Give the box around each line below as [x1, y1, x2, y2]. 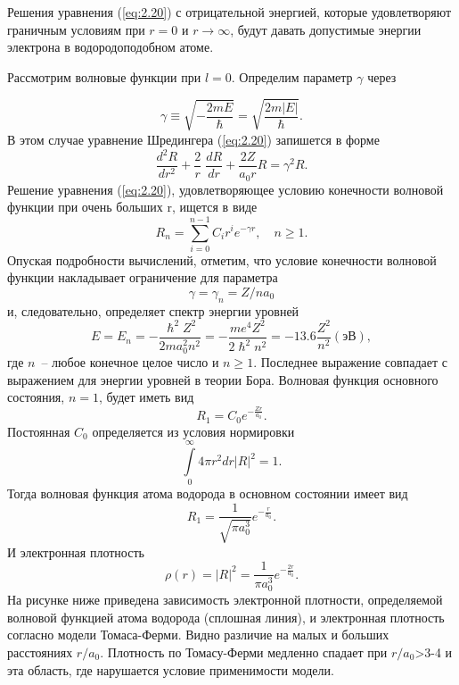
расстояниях [7, 643, 73, 662]
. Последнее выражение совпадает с [253, 353, 447, 372]
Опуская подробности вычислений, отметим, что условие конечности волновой [7, 250, 437, 269]
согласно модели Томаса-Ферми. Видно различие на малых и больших [7, 625, 389, 644]
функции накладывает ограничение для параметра [7, 268, 278, 287]
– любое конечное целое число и [41, 353, 219, 372]
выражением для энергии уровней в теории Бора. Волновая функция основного [7, 370, 439, 388]
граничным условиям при [7, 20, 145, 38]
